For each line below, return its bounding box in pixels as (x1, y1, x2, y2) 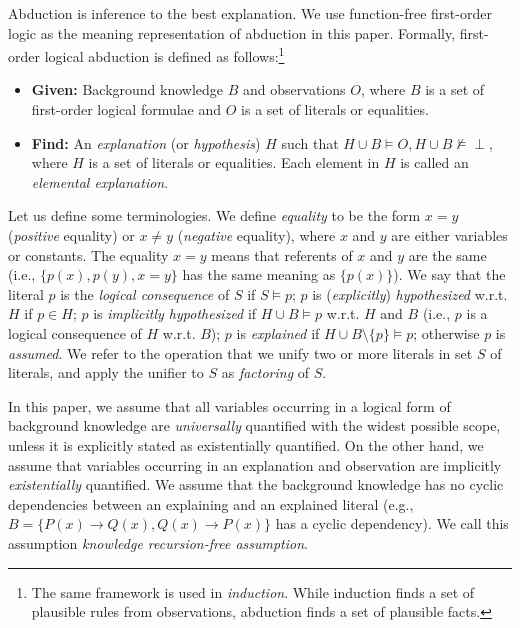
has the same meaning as (182, 264, 336, 285)
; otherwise (413, 322, 480, 343)
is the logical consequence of (60, 283, 230, 304)
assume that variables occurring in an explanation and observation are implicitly (8, 454, 502, 475)
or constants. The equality (8, 244, 169, 265)
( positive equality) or (8, 225, 135, 245)
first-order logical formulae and (31, 99, 222, 120)
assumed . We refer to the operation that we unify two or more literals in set (8, 342, 473, 363)
